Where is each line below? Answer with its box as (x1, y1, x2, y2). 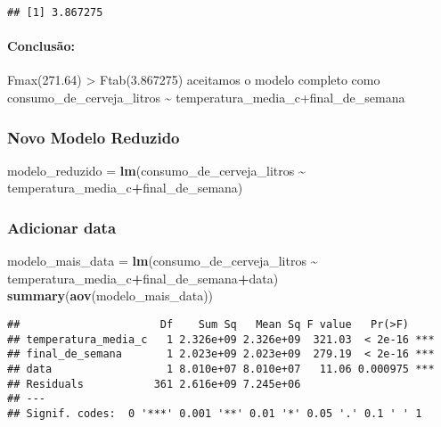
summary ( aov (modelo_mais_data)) (7, 286, 214, 305)
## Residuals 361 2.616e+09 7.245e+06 (7, 377, 301, 390)
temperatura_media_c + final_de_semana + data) (7, 268, 279, 287)
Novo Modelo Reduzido (7, 126, 180, 148)
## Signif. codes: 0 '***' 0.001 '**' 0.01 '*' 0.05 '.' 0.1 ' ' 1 (7, 406, 422, 420)
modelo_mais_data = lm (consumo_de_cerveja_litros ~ (7, 251, 318, 270)
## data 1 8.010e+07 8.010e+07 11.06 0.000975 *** (7, 363, 435, 376)
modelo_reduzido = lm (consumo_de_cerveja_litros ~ (7, 160, 306, 179)
